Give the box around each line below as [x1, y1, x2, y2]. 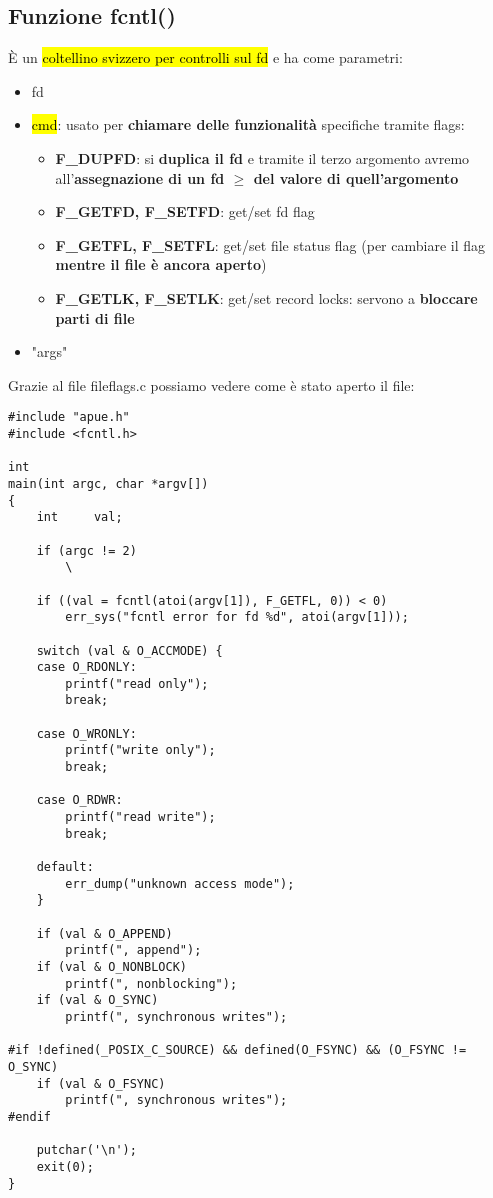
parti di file [55, 307, 135, 328]
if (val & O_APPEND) [36, 926, 173, 941]
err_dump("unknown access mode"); [65, 876, 295, 891]
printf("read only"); [65, 676, 209, 691]
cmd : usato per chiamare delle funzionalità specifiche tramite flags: [31, 114, 465, 135]
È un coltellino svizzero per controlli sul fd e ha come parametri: [8, 47, 403, 68]
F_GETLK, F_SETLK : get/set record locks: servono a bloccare [55, 287, 478, 308]
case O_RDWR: [36, 793, 123, 808]
